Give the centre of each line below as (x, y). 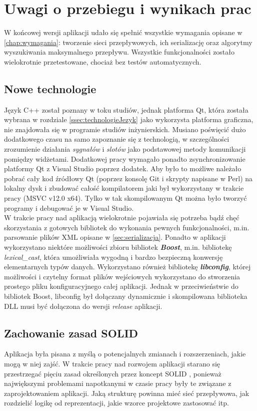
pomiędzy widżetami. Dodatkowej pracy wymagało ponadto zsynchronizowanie (125, 158)
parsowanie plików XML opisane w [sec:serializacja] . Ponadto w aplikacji (115, 237)
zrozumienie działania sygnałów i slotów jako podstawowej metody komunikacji (125, 149)
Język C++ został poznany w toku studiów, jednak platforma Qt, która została (126, 109)
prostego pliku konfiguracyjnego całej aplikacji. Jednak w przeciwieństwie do (121, 286)
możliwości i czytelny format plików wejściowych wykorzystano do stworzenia (122, 276)
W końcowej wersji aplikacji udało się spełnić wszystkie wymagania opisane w (123, 32)
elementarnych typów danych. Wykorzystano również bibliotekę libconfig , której (127, 267)
